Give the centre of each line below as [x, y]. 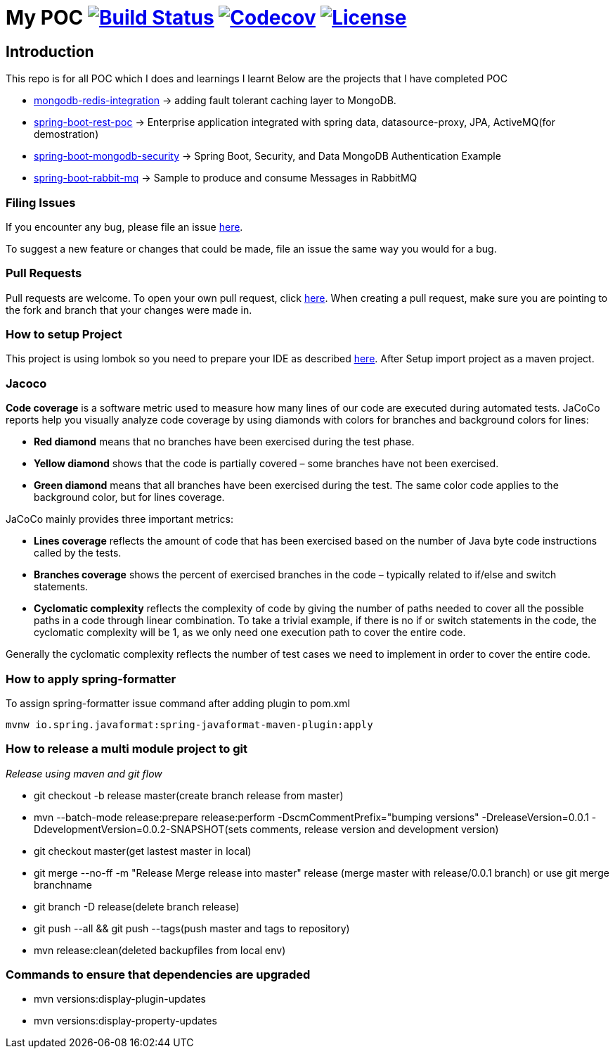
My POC [45, 18]
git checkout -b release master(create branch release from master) [189, 795]
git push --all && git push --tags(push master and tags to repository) [192, 928]
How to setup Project [64, 335]
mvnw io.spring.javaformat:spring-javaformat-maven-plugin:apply [189, 724]
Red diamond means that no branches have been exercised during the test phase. [224, 442]
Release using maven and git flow [84, 773]
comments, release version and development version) [374, 829]
